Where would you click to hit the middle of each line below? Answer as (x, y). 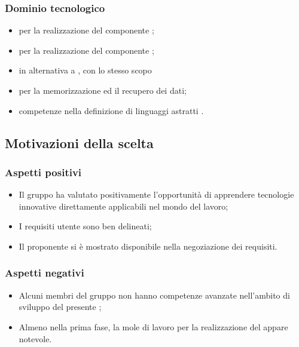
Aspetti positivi (43, 172)
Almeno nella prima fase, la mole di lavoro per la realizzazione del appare (153, 326)
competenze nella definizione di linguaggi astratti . (111, 110)
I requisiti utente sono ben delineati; (85, 226)
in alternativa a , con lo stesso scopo (85, 70)
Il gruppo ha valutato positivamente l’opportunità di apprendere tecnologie (156, 194)
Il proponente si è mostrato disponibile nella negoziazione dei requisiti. (148, 246)
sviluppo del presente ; (60, 307)
